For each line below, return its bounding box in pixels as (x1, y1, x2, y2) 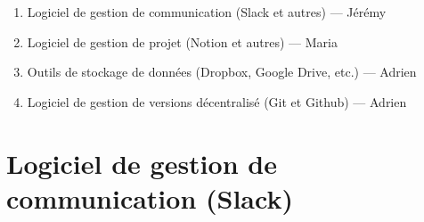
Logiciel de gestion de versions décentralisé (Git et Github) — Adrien (27, 92, 407, 111)
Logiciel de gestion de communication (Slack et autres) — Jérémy (27, 3, 387, 21)
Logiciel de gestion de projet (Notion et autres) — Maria (27, 32, 338, 51)
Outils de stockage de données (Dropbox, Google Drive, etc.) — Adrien (27, 62, 417, 81)
